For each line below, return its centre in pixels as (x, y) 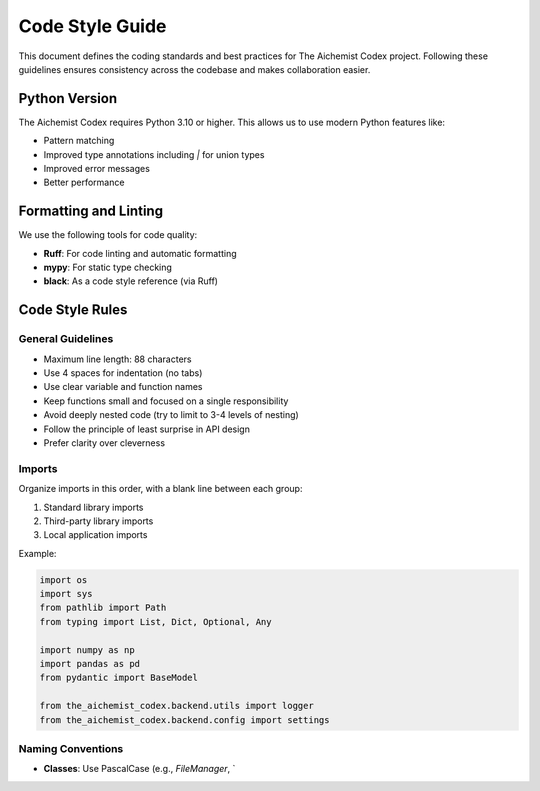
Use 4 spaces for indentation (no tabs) (123, 373)
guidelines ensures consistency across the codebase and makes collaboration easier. (194, 69)
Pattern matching (79, 141)
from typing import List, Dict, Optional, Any (155, 621)
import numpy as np (87, 649)
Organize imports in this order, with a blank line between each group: (160, 489)
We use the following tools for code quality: (108, 235)
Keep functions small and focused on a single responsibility (166, 401)
